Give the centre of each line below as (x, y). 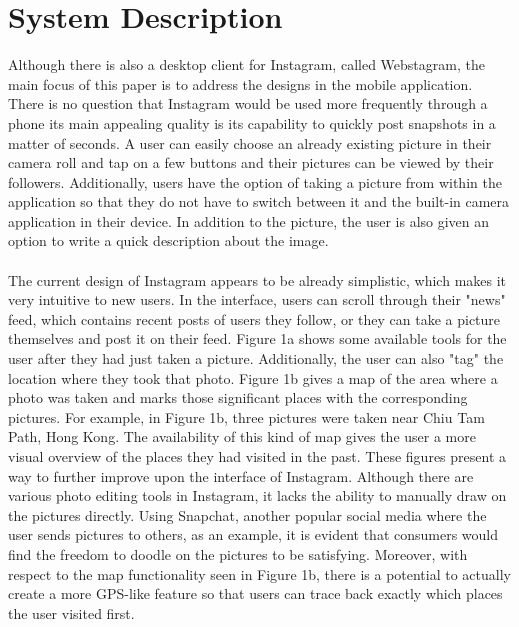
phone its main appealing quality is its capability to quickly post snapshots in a (252, 122)
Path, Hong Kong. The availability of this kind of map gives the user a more (242, 436)
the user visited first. (71, 612)
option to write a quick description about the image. (168, 240)
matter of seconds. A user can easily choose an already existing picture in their (250, 142)
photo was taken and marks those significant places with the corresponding (238, 397)
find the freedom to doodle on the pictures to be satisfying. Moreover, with (238, 553)
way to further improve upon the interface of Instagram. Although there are (241, 475)
